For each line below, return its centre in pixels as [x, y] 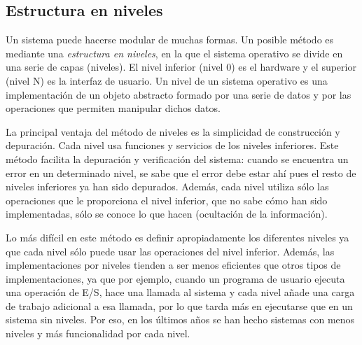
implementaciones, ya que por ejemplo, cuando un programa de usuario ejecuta [175, 278]
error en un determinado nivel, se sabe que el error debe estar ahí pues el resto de [181, 172]
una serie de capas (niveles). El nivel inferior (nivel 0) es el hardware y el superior [181, 67]
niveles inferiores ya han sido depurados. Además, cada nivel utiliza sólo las [167, 186]
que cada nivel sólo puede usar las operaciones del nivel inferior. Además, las [170, 251]
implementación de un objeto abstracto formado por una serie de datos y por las [179, 94]
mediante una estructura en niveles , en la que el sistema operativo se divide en [174, 53]
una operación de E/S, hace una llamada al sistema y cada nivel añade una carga [180, 292]
